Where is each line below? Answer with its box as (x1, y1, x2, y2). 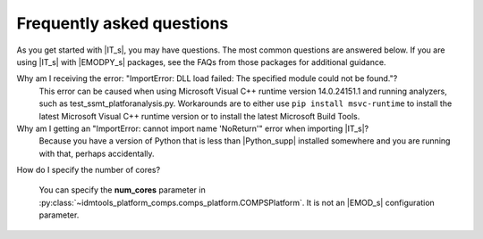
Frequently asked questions (16, 13, 229, 33)
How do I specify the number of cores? (16, 165, 161, 176)
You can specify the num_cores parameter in (38, 185, 206, 195)
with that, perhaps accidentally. (38, 148, 156, 159)
